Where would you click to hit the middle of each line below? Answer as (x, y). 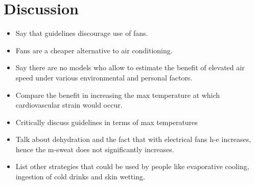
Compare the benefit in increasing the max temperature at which (118, 95)
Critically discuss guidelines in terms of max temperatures (107, 122)
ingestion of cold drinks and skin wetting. (80, 177)
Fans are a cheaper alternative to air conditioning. (94, 50)
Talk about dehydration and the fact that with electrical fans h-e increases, (133, 139)
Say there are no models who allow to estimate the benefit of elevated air (130, 67)
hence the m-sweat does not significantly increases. (95, 149)
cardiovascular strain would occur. (69, 105)
